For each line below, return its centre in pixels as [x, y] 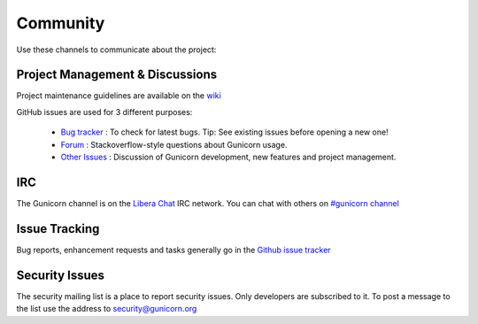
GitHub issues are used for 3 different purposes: [104, 112]
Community [61, 23]
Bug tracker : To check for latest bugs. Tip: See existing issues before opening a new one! [224, 132]
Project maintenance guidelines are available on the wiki [119, 96]
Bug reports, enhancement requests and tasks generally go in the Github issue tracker [173, 250]
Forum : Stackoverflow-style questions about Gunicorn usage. [174, 144]
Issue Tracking [58, 229]
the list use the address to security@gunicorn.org [107, 309]
